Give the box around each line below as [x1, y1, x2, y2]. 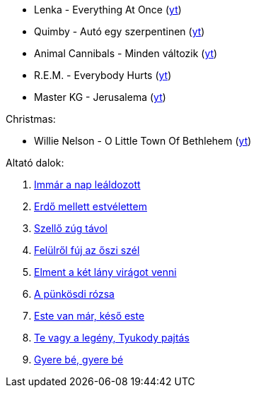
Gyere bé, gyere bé [34, 353, 124, 365]
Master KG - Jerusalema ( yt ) [34, 91, 166, 103]
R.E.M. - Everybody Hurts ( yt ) [34, 69, 172, 81]
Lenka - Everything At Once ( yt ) [34, 4, 182, 16]
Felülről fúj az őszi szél [34, 244, 140, 256]
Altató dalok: [6, 157, 64, 169]
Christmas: [6, 113, 56, 125]
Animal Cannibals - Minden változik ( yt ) [34, 47, 218, 59]
